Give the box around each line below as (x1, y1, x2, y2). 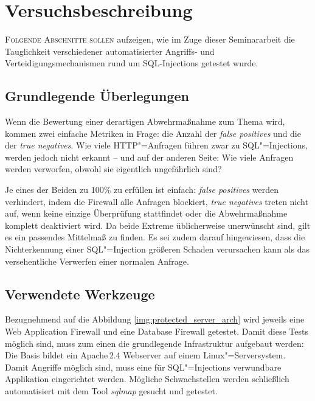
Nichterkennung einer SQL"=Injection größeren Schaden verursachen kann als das (5, 243, 310, 256)
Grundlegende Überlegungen (5, 86, 189, 105)
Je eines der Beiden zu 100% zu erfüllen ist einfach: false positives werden (5, 183, 279, 196)
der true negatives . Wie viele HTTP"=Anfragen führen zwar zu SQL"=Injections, (5, 139, 308, 152)
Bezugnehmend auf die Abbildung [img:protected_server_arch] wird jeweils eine (5, 313, 305, 326)
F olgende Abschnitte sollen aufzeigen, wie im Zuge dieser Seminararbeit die (5, 33, 295, 46)
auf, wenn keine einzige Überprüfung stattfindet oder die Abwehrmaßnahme (5, 207, 288, 220)
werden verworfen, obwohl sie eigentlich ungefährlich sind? (5, 162, 222, 175)
